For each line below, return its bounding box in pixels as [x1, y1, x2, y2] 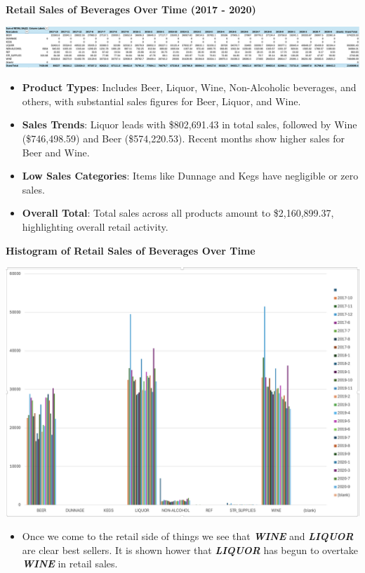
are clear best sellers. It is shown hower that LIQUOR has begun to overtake [22, 542, 359, 557]
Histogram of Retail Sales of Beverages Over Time [6, 243, 255, 257]
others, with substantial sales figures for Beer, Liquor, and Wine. [22, 93, 301, 108]
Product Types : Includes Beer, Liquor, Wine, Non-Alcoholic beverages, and [22, 80, 357, 95]
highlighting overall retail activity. [22, 220, 168, 234]
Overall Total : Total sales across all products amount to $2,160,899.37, [22, 205, 334, 220]
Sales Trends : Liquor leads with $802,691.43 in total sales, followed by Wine [22, 117, 357, 132]
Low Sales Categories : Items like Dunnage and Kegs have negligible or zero [22, 168, 359, 183]
